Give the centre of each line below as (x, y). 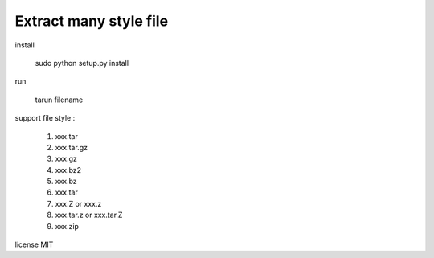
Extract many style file (92, 21)
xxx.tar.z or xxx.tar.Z (89, 215)
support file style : (45, 118)
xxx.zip (67, 226)
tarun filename (59, 100)
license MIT (34, 244)
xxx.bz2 (68, 170)
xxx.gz (66, 159)
